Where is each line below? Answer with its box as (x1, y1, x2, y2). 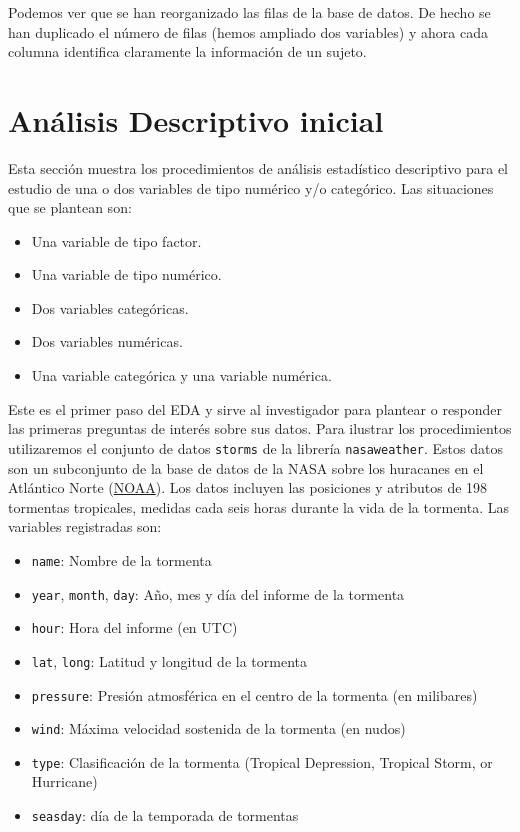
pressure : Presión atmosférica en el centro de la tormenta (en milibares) (31, 684, 478, 705)
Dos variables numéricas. (31, 331, 183, 352)
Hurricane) (31, 771, 98, 792)
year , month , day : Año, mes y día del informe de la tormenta (31, 583, 405, 604)
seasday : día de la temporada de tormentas (31, 805, 299, 826)
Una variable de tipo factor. (31, 230, 202, 251)
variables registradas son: (8, 516, 162, 537)
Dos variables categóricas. (31, 297, 189, 318)
